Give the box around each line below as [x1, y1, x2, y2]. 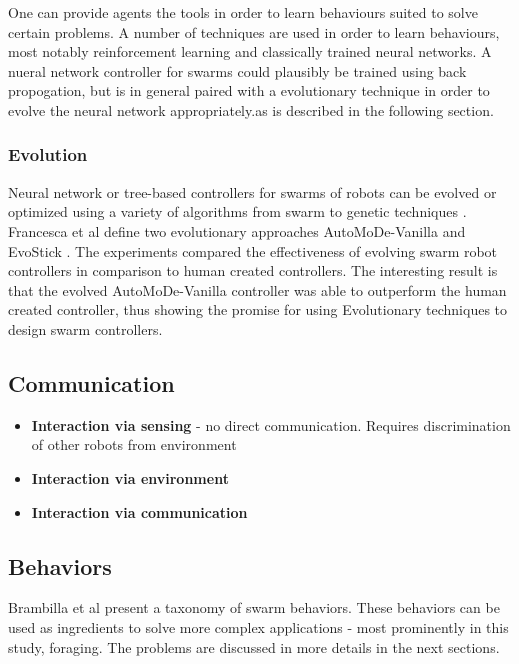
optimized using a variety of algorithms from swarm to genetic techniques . [8, 201, 467, 222]
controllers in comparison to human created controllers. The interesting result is [8, 260, 498, 281]
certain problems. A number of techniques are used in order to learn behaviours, [8, 21, 500, 42]
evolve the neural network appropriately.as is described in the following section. [8, 99, 494, 120]
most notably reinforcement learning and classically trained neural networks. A [8, 41, 492, 62]
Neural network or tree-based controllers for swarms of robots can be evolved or [8, 181, 497, 202]
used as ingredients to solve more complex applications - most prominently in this [8, 616, 509, 637]
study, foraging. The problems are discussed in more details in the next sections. [8, 636, 500, 657]
